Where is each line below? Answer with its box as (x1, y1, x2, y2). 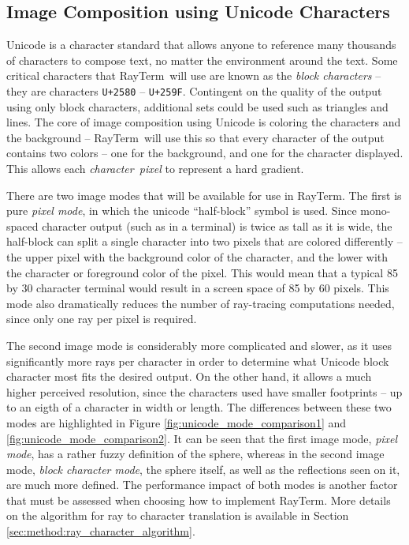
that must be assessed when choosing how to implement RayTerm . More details (6, 491, 391, 508)
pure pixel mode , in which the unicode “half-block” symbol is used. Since (6, 202, 357, 219)
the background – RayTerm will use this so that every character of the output (6, 129, 385, 145)
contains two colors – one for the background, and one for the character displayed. (6, 145, 403, 161)
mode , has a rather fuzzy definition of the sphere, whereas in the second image (6, 445, 385, 462)
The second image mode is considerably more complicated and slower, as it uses (6, 336, 392, 353)
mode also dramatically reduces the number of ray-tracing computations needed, (6, 295, 395, 311)
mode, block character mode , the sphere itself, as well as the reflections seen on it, (6, 460, 400, 477)
